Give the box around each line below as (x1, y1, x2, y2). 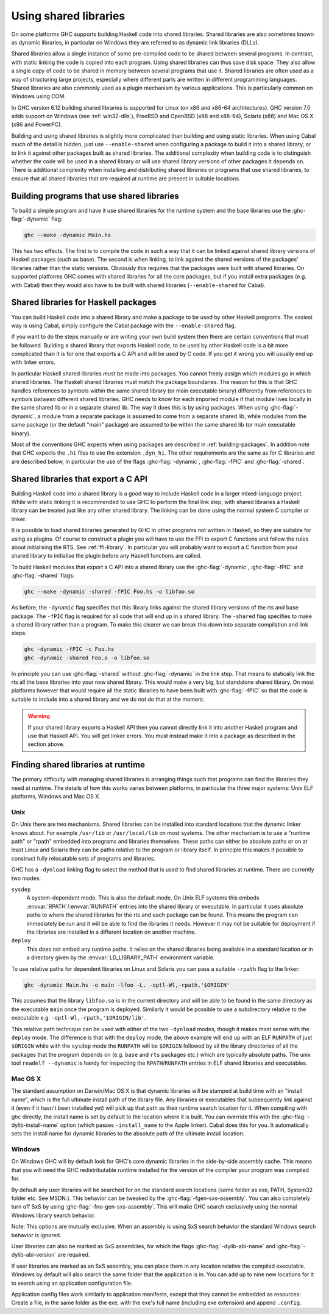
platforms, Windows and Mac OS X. (11, 793, 101, 800)
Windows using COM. (11, 93, 66, 100)
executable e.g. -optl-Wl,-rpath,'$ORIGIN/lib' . (11, 1014, 146, 1021)
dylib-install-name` (11, 1121, 59, 1129)
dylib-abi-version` (11, 1251, 57, 1259)
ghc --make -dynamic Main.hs (24, 232, 111, 239)
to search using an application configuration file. (11, 1279, 133, 1287)
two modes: (11, 875, 41, 882)
